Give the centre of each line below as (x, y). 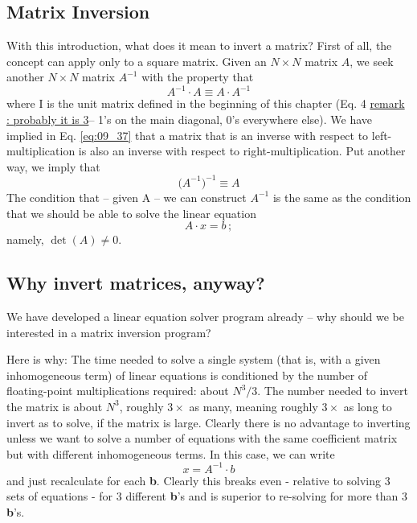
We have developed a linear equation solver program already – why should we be (206, 316)
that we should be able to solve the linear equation (131, 213)
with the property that (198, 77)
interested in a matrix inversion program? (109, 332)
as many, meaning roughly (253, 406)
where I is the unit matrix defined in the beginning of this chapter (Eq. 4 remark (206, 103)
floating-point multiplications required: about (118, 391)
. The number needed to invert (333, 391)
